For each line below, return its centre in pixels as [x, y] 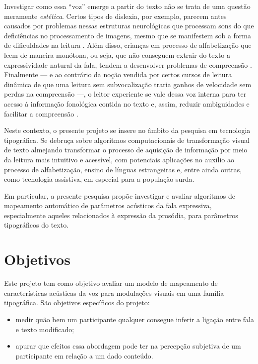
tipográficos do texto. [36, 225]
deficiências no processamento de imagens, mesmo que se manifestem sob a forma [128, 35]
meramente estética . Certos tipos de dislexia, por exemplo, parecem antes [115, 16]
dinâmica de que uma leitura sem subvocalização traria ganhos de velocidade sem [128, 84]
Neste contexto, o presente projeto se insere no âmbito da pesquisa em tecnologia [127, 130]
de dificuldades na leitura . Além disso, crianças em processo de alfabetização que [128, 45]
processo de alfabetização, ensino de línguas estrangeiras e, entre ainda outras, [123, 169]
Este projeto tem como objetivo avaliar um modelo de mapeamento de [111, 283]
